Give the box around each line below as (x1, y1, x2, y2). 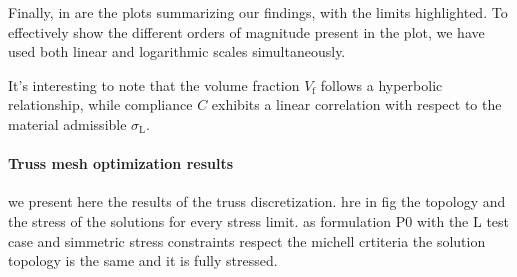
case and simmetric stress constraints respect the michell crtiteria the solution (8, 230, 486, 251)
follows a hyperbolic (320, 74, 443, 95)
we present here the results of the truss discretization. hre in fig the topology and (8, 191, 506, 212)
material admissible (8, 113, 127, 134)
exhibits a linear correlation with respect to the (211, 94, 502, 115)
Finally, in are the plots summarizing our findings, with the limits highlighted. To (8, 2, 508, 22)
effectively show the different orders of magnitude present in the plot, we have (8, 21, 485, 42)
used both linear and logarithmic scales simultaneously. (8, 41, 346, 62)
